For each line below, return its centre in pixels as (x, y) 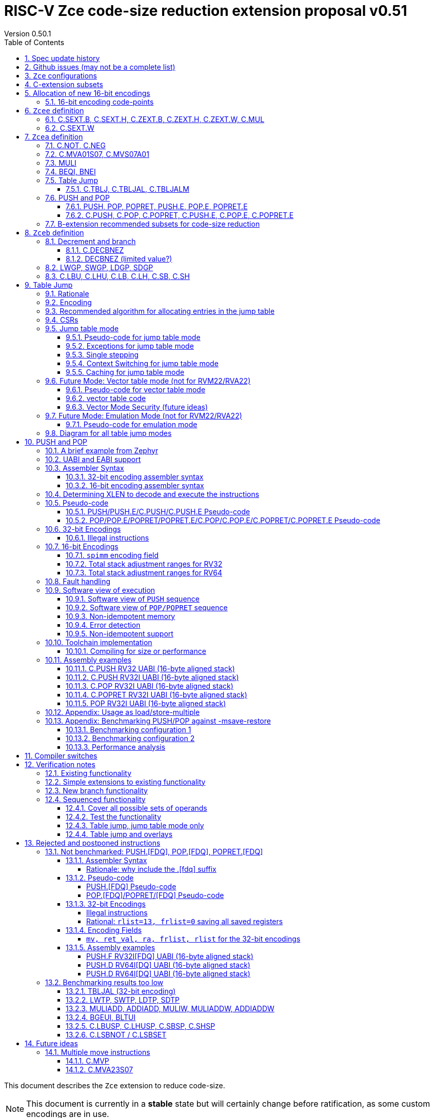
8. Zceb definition (54, 232)
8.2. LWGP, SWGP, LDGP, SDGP (99, 267)
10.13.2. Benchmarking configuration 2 (130, 738)
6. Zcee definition (54, 110)
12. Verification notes (60, 764)
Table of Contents (34, 42)
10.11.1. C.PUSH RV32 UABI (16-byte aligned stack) (150, 668)
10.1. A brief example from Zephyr (102, 450)
